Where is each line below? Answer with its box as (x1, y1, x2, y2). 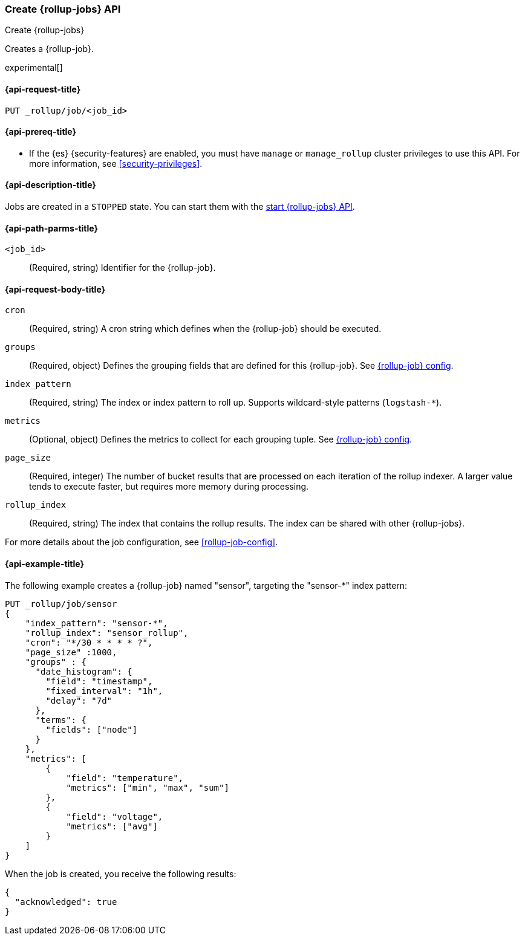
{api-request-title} (5, 83, 81, 94)
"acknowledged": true (15, 896, 117, 907)
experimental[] (5, 62, 63, 73)
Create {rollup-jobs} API (5, 3, 121, 15)
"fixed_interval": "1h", (45, 686, 163, 696)
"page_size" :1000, (25, 647, 117, 657)
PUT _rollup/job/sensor (5, 598, 117, 609)
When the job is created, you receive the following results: (5, 868, 236, 879)
